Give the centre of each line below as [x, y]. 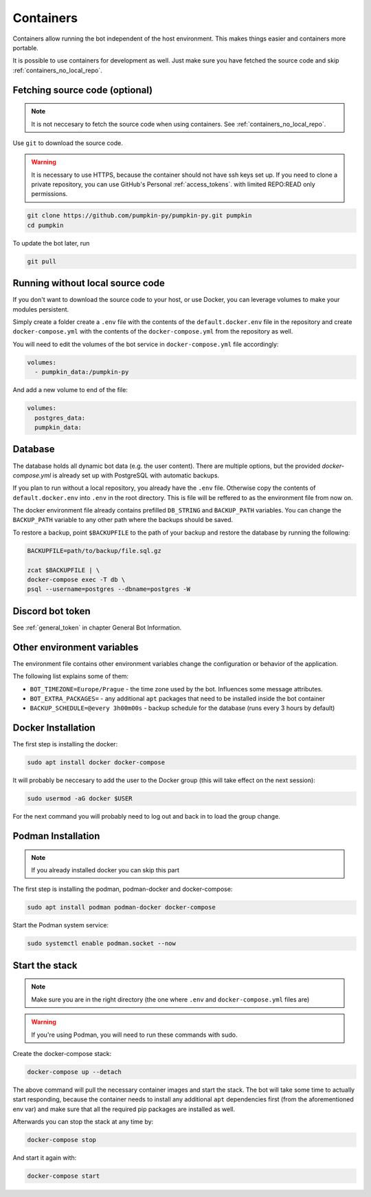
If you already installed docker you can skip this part [105, 870]
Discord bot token [52, 611]
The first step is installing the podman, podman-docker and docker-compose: [123, 889]
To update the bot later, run [51, 243]
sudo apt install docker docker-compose [96, 763]
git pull [42, 261]
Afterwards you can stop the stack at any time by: [83, 1122]
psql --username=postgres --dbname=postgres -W [109, 589]
